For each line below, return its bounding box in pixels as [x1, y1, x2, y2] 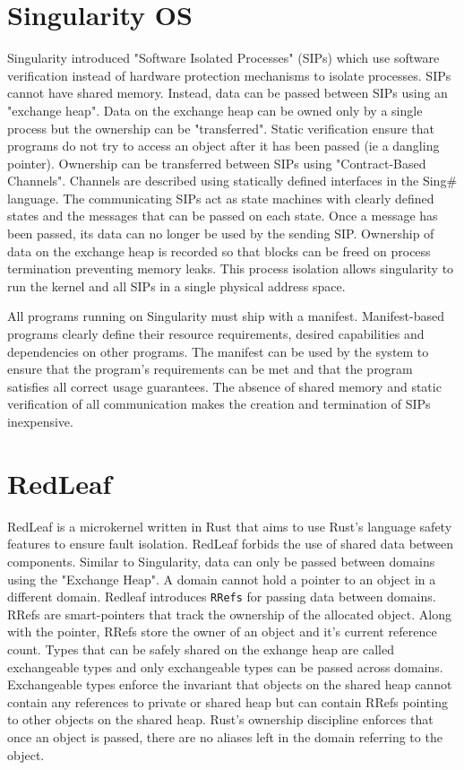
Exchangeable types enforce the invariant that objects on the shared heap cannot [7, 675, 452, 694]
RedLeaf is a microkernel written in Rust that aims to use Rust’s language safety [7, 516, 452, 535]
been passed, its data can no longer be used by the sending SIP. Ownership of [7, 224, 434, 243]
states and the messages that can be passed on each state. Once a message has [7, 206, 438, 225]
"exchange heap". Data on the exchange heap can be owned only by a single [7, 100, 423, 119]
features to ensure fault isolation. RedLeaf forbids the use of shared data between [7, 534, 454, 553]
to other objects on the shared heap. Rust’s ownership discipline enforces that [7, 710, 434, 729]
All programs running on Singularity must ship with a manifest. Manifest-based [7, 307, 444, 325]
